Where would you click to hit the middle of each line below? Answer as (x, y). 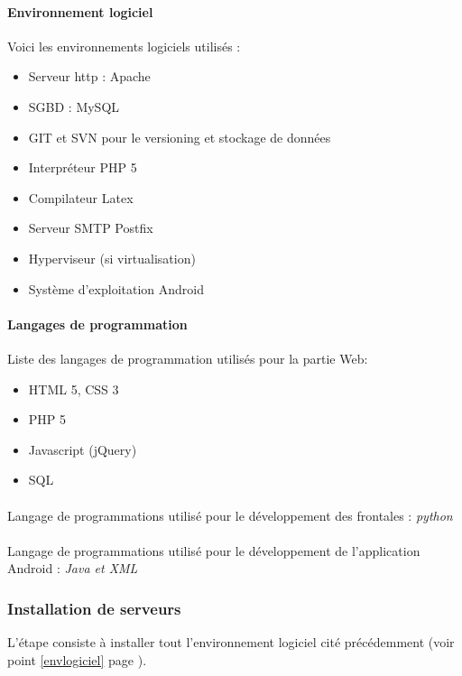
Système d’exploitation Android (116, 288)
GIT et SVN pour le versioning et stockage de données (180, 137)
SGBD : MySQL (74, 106)
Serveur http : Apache (89, 76)
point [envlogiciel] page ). (77, 659)
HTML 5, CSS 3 (74, 389)
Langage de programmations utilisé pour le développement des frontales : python (230, 515)
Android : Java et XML (73, 568)
